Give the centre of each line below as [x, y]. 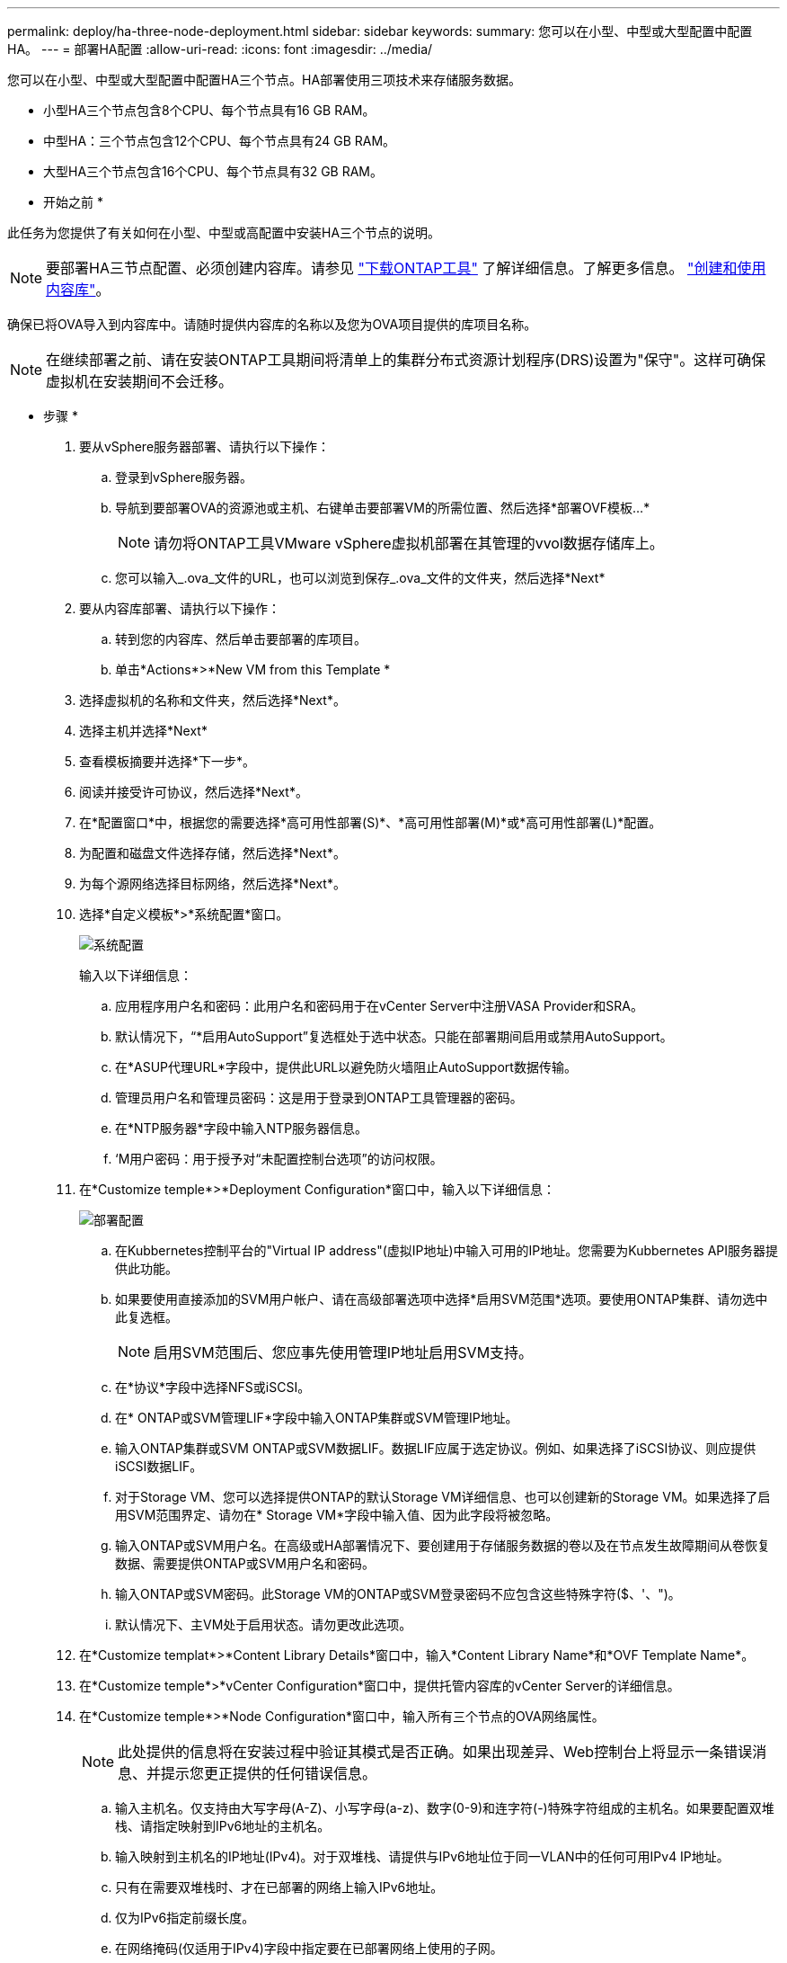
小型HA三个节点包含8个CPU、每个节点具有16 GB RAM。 [209, 110]
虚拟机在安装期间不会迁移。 [140, 381]
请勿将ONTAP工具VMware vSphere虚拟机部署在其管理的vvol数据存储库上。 [409, 543]
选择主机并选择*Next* [143, 731]
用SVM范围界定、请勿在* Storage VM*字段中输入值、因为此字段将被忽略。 [337, 1515]
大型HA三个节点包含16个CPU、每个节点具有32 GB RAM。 [213, 171]
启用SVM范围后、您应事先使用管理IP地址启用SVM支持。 [344, 1352]
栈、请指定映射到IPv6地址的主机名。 [223, 1826]
